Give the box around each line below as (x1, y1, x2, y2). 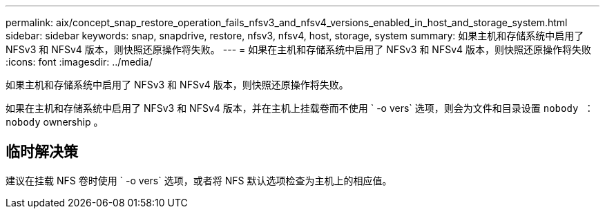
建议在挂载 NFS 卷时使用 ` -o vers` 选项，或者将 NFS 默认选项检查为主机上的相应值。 (6, 174, 392, 186)
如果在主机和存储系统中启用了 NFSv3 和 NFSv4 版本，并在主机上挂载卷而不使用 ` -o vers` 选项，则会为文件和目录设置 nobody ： (6, 102, 594, 114)
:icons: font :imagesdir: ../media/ (6, 56, 153, 68)
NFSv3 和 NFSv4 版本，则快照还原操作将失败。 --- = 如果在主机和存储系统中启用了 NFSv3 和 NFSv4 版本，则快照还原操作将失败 (6, 43, 591, 55)
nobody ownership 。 (6, 116, 104, 128)
